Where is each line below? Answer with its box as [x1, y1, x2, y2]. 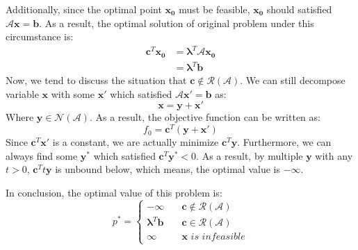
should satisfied [266, 2, 332, 16]
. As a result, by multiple [196, 148, 303, 162]
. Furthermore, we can [237, 135, 332, 149]
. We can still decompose [240, 73, 345, 87]
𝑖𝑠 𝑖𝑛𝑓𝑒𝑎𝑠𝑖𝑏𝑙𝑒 [190, 232, 245, 242]
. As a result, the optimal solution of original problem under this [39, 15, 314, 30]
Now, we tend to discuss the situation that [6, 73, 187, 87]
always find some [6, 148, 78, 162]
